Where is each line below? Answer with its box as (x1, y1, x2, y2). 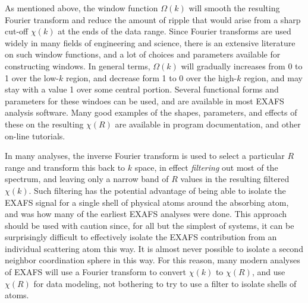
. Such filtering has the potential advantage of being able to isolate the (29, 184, 286, 196)
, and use (252, 266, 285, 278)
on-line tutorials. (5, 129, 65, 142)
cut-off (5, 25, 29, 37)
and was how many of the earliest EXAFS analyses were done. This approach (5, 208, 287, 220)
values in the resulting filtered (180, 173, 290, 185)
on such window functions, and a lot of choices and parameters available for (5, 48, 281, 60)
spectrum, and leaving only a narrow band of (5, 173, 169, 185)
